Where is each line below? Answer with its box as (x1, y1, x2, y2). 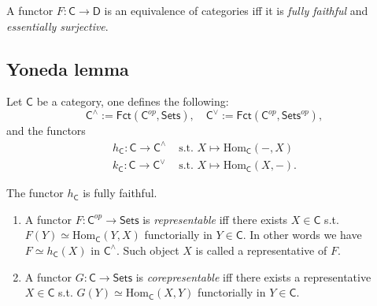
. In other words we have (242, 226, 362, 243)
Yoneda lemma (6, 56, 129, 80)
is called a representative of (195, 241, 327, 258)
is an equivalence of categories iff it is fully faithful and (104, 2, 368, 18)
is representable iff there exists (142, 211, 288, 227)
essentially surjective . (6, 17, 109, 34)
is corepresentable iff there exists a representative (135, 268, 371, 285)
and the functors (6, 122, 86, 139)
